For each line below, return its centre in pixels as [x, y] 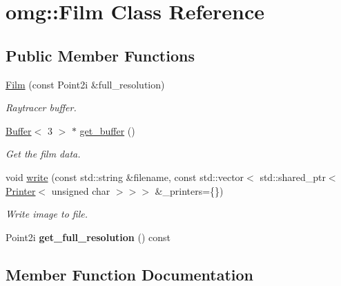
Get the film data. [43, 154]
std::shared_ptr [293, 177]
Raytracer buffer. [41, 107]
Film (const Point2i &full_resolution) [85, 84]
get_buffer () [107, 130]
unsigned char [81, 190]
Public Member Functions [100, 55]
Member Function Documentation [130, 274]
